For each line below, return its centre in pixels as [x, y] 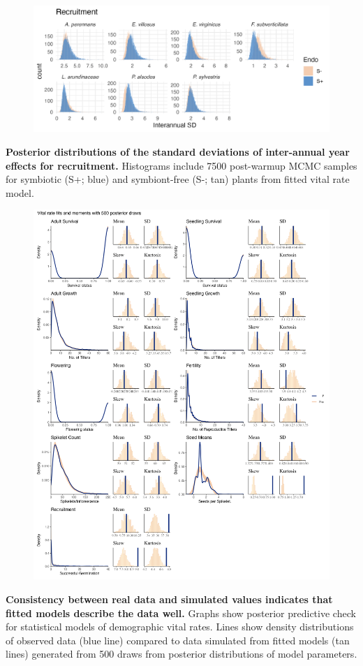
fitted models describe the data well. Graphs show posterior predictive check [181, 613]
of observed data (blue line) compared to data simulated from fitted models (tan [178, 640]
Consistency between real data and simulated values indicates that [169, 599]
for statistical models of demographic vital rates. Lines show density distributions [180, 627]
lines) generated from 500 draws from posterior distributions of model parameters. [181, 654]
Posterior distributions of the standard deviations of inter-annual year [178, 151]
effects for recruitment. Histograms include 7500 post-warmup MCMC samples [181, 165]
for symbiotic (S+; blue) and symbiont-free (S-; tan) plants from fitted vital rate [178, 179]
